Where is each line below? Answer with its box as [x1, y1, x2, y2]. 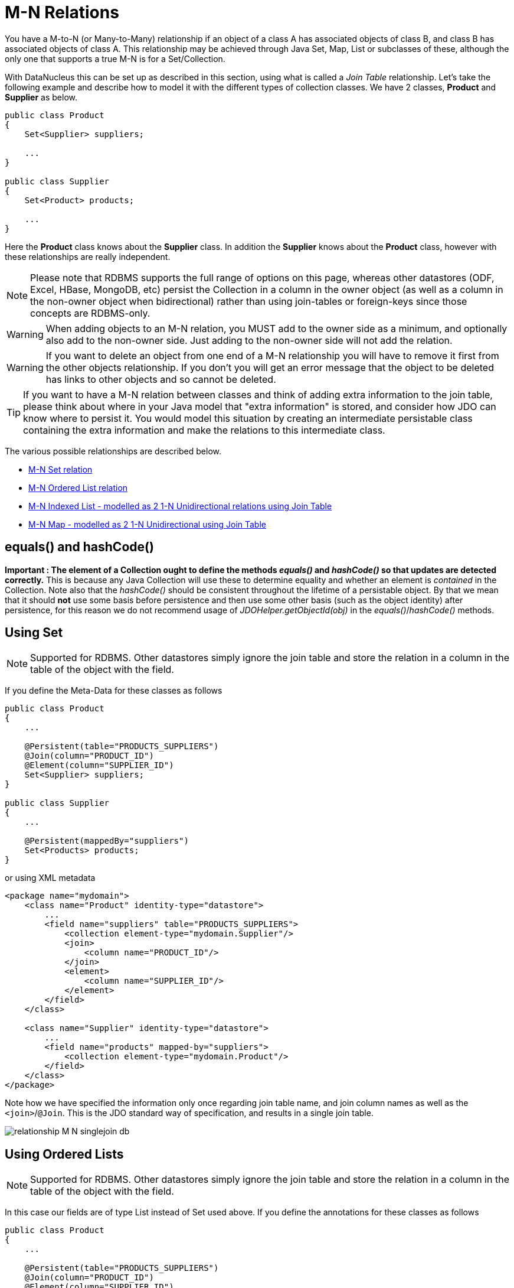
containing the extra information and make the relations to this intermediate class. [23, 424, 385, 436]
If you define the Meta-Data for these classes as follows [5, 685, 222, 696]
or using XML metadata [5, 873, 96, 883]
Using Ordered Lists [5, 1146, 124, 1162]
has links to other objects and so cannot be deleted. [45, 373, 276, 385]
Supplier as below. [5, 92, 78, 102]
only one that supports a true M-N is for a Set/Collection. [5, 53, 225, 64]
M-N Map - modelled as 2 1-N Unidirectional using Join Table [28, 519, 266, 529]
